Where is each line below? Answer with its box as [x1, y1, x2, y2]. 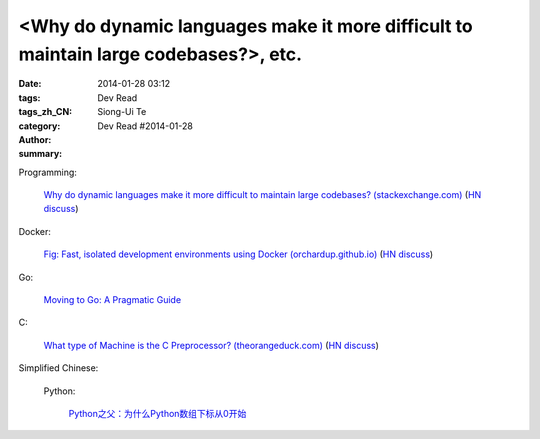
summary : [18, 148, 63, 160]
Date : [18, 78, 42, 90]
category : [18, 120, 61, 132]
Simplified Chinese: [18, 362, 99, 374]
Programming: [18, 166, 77, 178]
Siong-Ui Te [97, 106, 147, 118]
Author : [18, 133, 52, 145]
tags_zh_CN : [18, 106, 73, 118]
